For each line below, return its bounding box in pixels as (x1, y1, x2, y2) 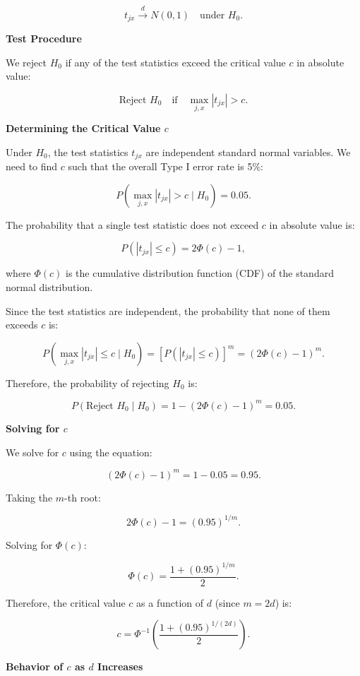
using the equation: (69, 444, 152, 459)
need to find (6, 159, 58, 174)
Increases (97, 659, 143, 674)
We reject (6, 54, 47, 69)
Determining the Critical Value (6, 121, 161, 136)
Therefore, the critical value (6, 595, 126, 610)
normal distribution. (6, 280, 93, 295)
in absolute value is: (269, 217, 355, 232)
